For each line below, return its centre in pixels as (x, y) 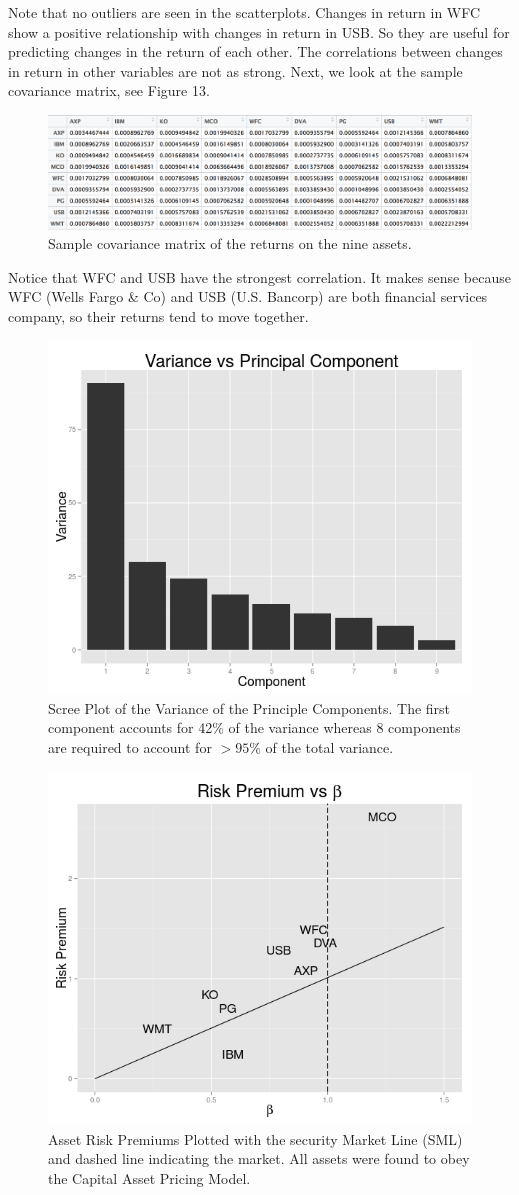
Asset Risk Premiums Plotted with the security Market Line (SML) (255, 1138)
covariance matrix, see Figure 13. (109, 90)
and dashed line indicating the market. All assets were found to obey (259, 1158)
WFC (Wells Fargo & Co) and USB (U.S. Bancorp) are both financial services (248, 296)
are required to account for (130, 746)
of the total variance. (329, 746)
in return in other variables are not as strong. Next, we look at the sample (235, 70)
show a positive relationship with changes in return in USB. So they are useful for (259, 31)
